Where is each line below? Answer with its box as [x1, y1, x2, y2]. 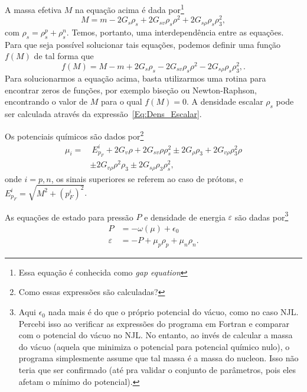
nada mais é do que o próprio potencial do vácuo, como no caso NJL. [48, 306, 299, 318]
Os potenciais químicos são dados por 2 [5, 128, 144, 142]
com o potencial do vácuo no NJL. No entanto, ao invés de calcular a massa [18, 329, 293, 341]
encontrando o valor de [5, 95, 88, 108]
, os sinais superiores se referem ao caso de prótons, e [51, 172, 243, 184]
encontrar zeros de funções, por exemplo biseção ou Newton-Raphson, [5, 83, 257, 96]
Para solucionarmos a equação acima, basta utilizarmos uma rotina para [5, 72, 266, 85]
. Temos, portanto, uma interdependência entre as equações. [66, 25, 284, 38]
